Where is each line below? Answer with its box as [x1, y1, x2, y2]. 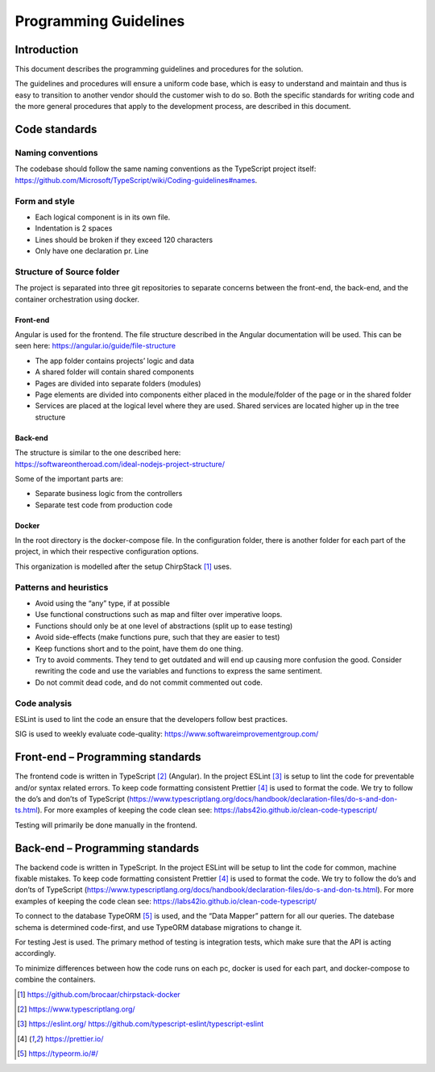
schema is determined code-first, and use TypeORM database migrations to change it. [14, 922, 302, 932]
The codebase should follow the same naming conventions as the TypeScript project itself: [14, 164, 317, 173]
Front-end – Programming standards [14, 750, 201, 764]
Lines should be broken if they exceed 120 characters [35, 235, 213, 244]
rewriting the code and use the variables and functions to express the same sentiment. [35, 666, 322, 676]
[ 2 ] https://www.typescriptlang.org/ [17, 1004, 136, 1014]
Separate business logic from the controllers [35, 489, 183, 498]
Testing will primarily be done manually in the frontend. [14, 820, 197, 830]
